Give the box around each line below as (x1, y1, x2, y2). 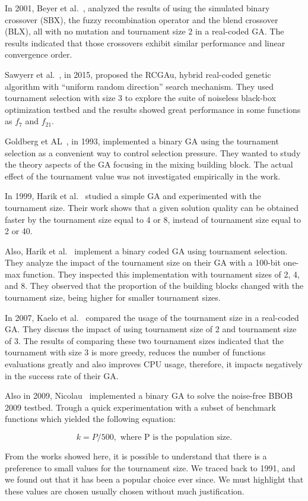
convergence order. (5, 48, 72, 61)
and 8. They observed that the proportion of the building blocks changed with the (5, 279, 304, 292)
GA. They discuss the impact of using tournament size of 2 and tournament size (5, 323, 297, 335)
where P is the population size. (120, 433, 233, 442)
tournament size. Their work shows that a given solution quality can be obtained (5, 201, 299, 213)
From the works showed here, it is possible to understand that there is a (5, 450, 267, 462)
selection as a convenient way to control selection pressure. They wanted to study (5, 146, 301, 159)
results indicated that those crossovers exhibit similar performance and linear (5, 36, 285, 49)
